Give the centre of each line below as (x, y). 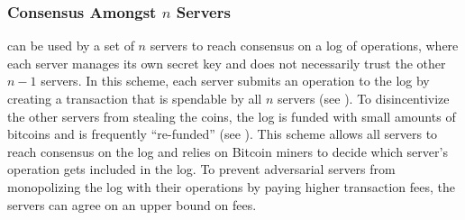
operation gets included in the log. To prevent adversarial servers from (201, 169)
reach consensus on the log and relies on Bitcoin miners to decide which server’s (228, 151)
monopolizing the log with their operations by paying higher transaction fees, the (232, 186)
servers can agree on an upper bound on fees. (132, 204)
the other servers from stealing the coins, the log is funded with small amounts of (232, 116)
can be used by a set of (71, 46)
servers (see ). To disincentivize (364, 98)
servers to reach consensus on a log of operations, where (304, 46)
